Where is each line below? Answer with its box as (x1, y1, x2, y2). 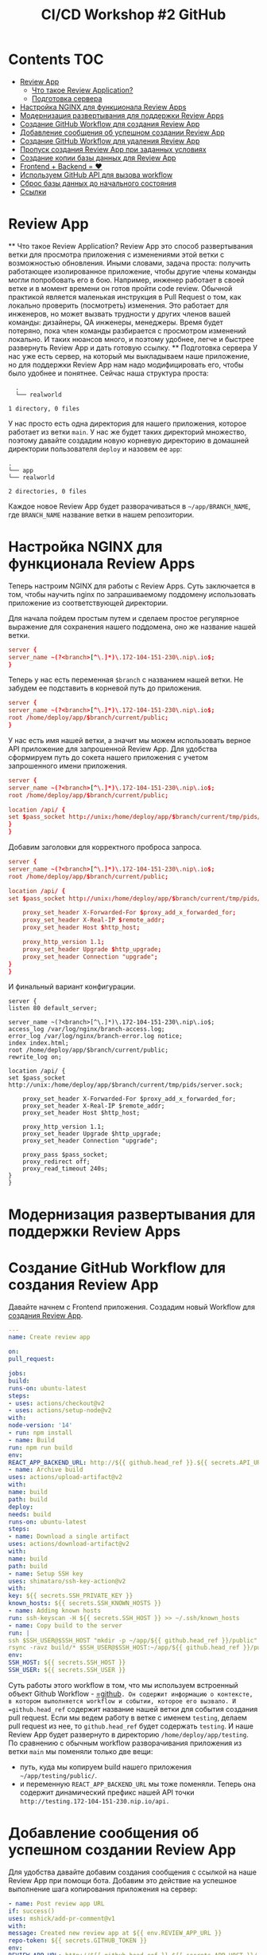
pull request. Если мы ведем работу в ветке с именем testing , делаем (8, 1713, 248, 1722)
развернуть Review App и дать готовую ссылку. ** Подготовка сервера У (8, 343, 258, 352)
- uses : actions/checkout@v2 (8, 1399, 105, 1407)
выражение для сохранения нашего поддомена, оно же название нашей (8, 622, 257, 631)
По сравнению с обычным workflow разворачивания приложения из (8, 1738, 242, 1748)
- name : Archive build (8, 1465, 83, 1474)
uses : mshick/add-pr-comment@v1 (8, 1914, 115, 1922)
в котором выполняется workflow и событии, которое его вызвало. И (8, 1697, 237, 1705)
